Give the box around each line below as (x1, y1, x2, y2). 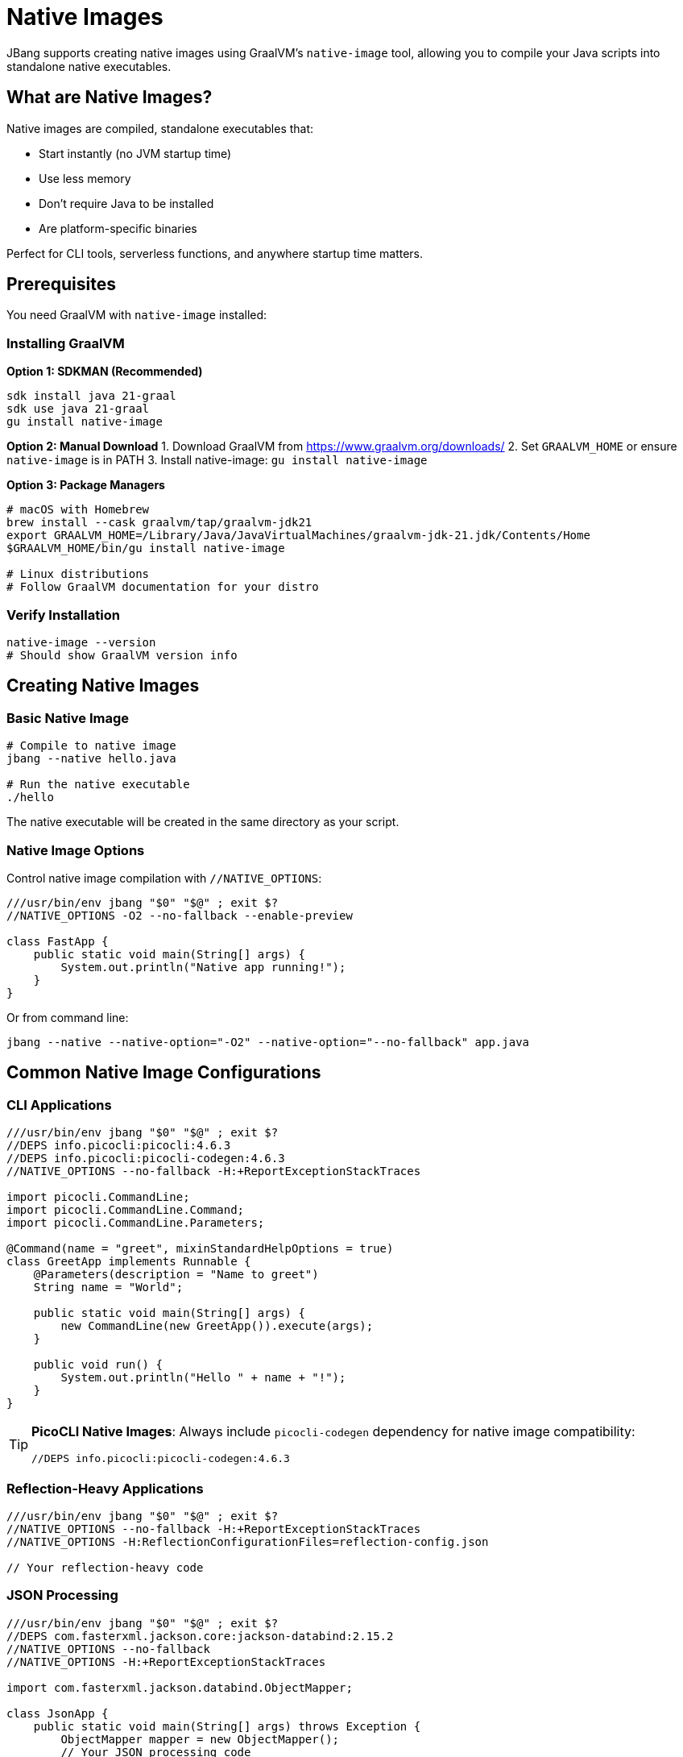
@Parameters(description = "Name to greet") (33, 1268, 319, 1281)
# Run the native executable (6, 778, 190, 791)
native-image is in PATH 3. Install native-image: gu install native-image (6, 453, 428, 467)
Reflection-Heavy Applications (6, 1480, 204, 1497)
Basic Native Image (6, 709, 130, 726)
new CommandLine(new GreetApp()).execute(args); (60, 1319, 374, 1333)
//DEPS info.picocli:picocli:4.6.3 (6, 1139, 231, 1153)
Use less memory (39, 171, 131, 185)
